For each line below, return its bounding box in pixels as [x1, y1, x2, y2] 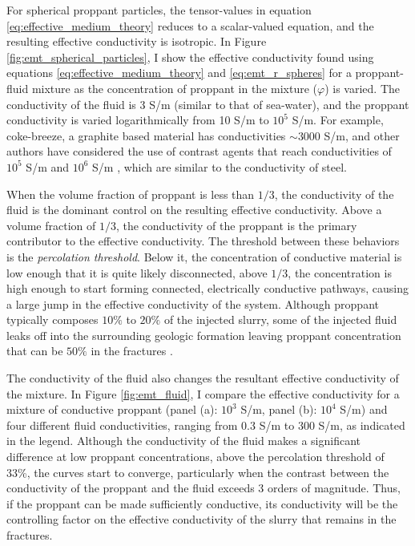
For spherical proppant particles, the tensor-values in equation [6, 2, 312, 18]
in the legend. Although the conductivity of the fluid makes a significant [6, 432, 361, 449]
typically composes [6, 311, 99, 328]
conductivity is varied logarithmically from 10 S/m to [6, 111, 269, 128]
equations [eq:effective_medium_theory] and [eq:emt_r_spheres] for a [6, 64, 352, 81]
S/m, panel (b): [240, 401, 317, 418]
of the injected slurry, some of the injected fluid [163, 311, 397, 328]
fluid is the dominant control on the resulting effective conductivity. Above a [6, 201, 382, 218]
